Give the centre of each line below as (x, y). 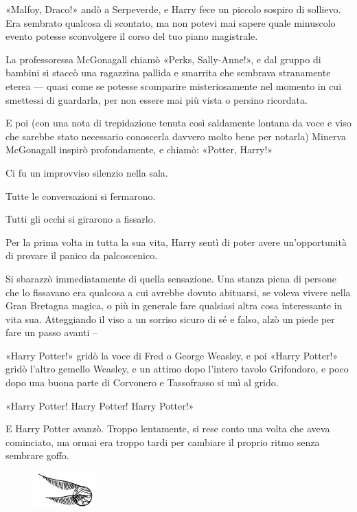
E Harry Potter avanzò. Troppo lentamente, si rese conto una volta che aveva (168, 428)
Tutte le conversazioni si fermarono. (81, 196)
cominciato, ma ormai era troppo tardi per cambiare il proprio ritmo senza (163, 442)
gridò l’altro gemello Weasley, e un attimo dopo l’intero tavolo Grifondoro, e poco (177, 369)
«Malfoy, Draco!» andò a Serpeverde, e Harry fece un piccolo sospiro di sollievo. (173, 9)
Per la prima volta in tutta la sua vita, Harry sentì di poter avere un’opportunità (176, 242)
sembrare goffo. (37, 455)
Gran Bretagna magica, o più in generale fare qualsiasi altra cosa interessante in (174, 305)
